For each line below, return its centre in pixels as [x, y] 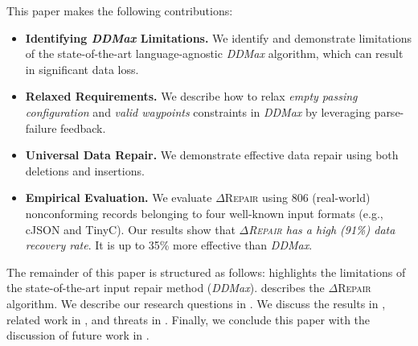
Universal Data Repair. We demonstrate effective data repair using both [212, 155]
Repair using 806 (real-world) [297, 198]
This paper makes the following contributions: [120, 10]
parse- [389, 111]
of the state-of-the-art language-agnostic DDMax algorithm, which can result [214, 54]
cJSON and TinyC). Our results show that [130, 229]
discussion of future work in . [78, 335]
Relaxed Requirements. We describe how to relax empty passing [191, 96]
